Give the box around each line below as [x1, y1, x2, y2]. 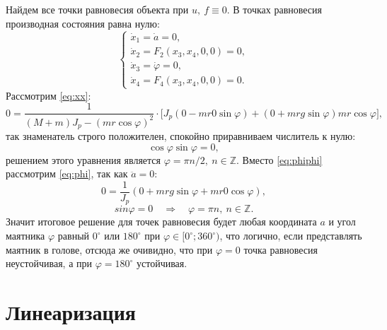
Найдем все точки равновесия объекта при [6, 2, 189, 16]
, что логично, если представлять [219, 228, 362, 243]
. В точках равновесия [226, 2, 322, 16]
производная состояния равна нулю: [6, 16, 160, 30]
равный [57, 228, 90, 243]
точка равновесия [243, 242, 318, 257]
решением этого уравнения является [6, 152, 161, 167]
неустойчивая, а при [6, 256, 93, 271]
